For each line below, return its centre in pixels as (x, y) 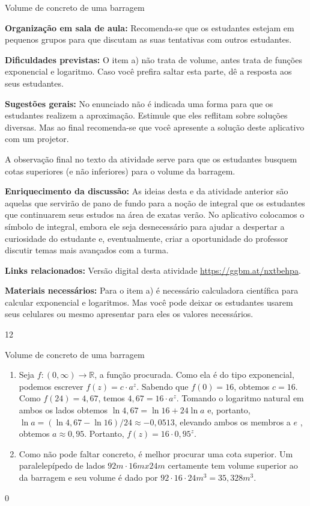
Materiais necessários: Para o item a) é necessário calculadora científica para (152, 290)
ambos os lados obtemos (63, 410)
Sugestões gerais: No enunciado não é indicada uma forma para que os (139, 103)
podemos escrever (51, 386)
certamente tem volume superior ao (233, 465)
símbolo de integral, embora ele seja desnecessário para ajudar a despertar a (145, 226)
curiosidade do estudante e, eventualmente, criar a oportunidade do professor (147, 238)
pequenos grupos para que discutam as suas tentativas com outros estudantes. (148, 39)
